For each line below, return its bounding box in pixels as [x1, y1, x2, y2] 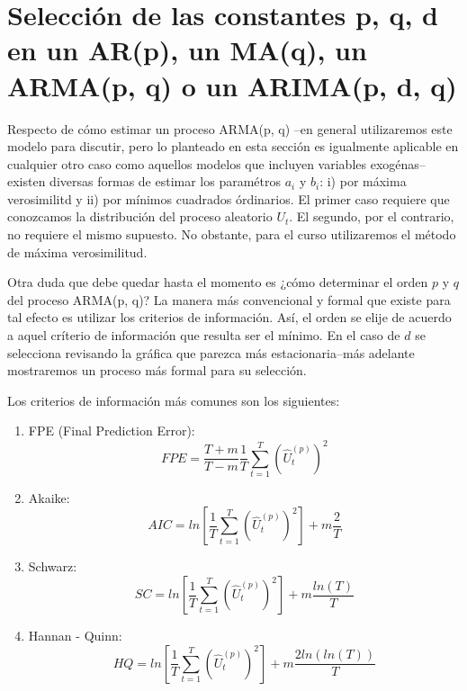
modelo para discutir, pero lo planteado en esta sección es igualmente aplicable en [7, 137, 459, 156]
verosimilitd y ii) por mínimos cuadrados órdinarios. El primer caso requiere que [7, 189, 450, 208]
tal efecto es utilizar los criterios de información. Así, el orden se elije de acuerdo [7, 308, 452, 327]
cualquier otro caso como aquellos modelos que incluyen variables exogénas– [7, 154, 426, 173]
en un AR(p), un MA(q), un [7, 31, 367, 68]
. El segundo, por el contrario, [289, 207, 454, 226]
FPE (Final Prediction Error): [28, 421, 195, 440]
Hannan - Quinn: [28, 626, 122, 645]
